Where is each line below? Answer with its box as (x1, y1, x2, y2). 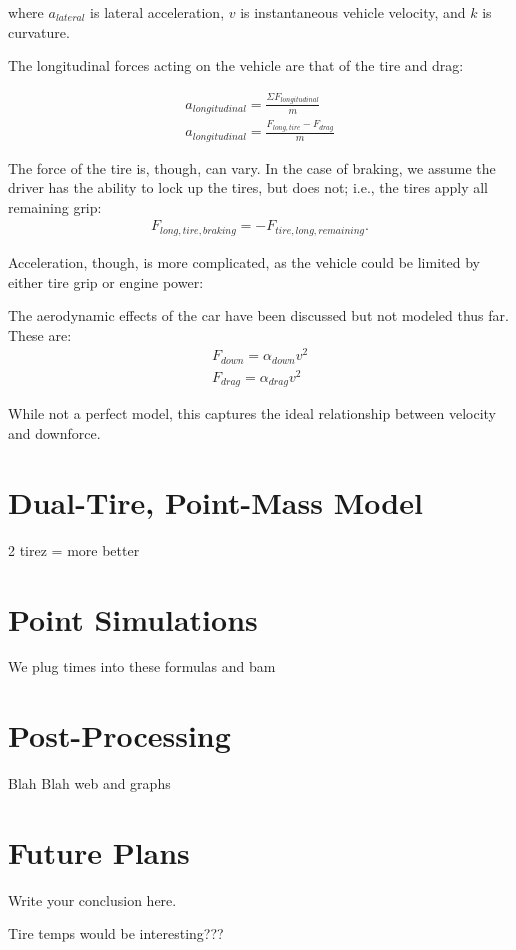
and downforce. (8, 423, 101, 444)
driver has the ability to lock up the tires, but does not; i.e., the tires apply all (8, 177, 488, 198)
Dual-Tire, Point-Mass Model (8, 481, 423, 522)
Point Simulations (8, 598, 258, 639)
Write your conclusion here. (8, 889, 177, 910)
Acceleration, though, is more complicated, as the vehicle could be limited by (8, 251, 480, 272)
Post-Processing (8, 715, 231, 756)
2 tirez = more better (8, 539, 140, 560)
